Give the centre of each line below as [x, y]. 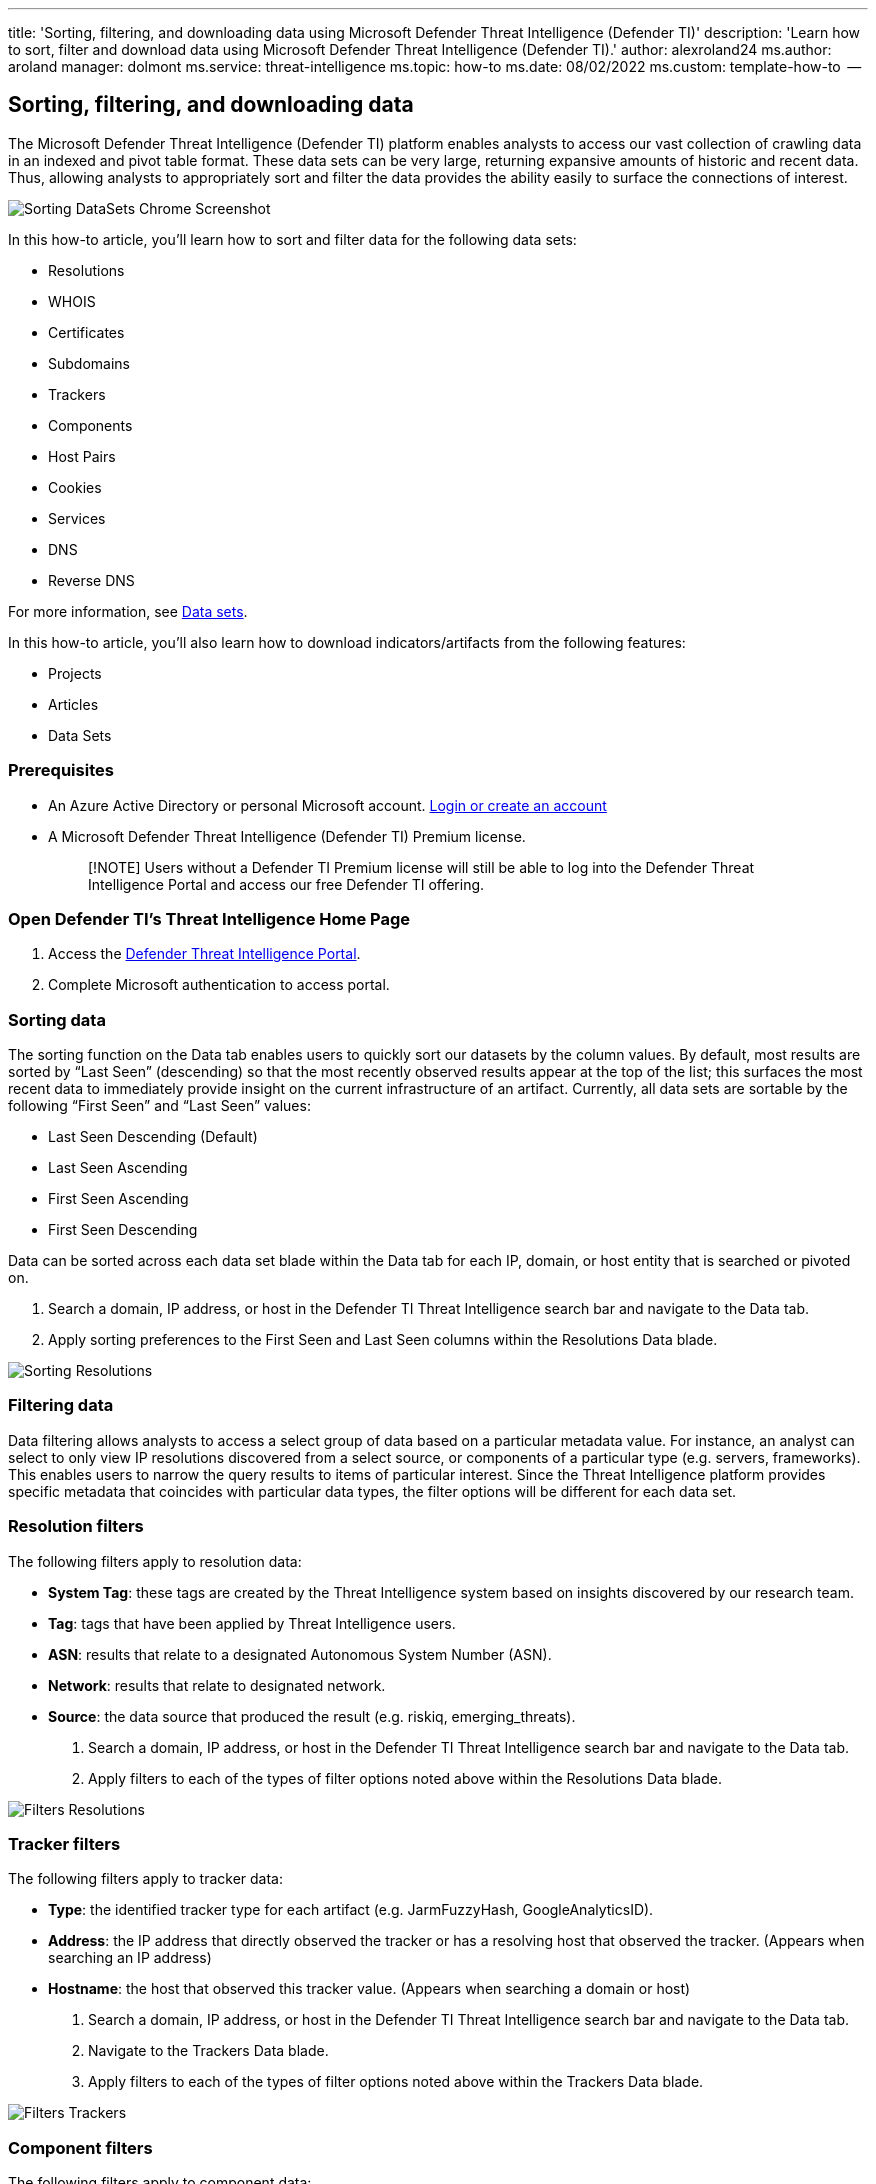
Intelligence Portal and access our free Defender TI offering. [286, 884]
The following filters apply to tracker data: [145, 1879]
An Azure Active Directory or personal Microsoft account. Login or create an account [327, 805]
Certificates [86, 332]
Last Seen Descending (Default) [153, 1137]
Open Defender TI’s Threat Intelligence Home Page [209, 918]
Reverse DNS [91, 580]
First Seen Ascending [118, 1199]
